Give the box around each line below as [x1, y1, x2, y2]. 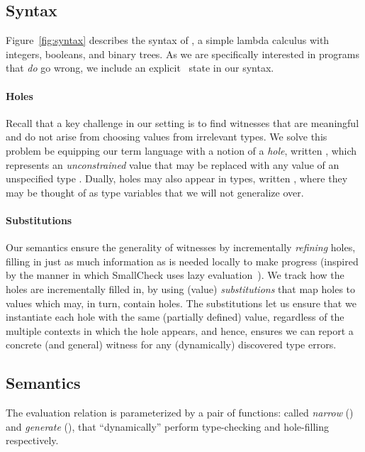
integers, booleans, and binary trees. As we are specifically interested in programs [6, 46, 359, 61]
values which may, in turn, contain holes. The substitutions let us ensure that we [6, 295, 356, 310]
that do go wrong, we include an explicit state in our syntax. [6, 60, 274, 75]
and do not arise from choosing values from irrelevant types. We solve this [6, 129, 327, 144]
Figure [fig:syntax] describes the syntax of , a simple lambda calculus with [6, 33, 330, 48]
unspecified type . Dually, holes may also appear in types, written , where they [6, 171, 348, 186]
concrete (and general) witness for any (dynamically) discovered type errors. [6, 337, 337, 352]
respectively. [6, 433, 59, 448]
